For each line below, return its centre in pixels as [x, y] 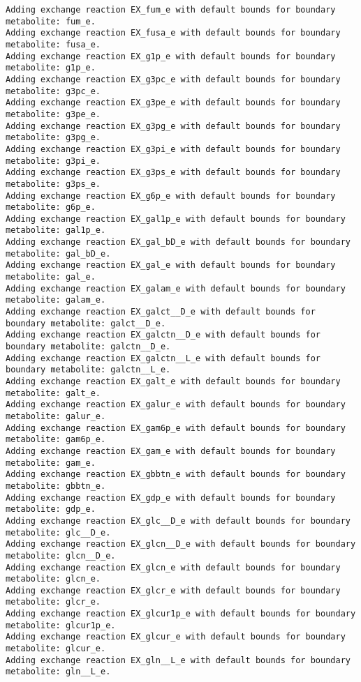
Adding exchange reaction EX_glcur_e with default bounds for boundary [176, 637]
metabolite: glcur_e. [56, 649]
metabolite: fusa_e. [53, 44]
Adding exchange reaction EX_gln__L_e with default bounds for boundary [178, 660]
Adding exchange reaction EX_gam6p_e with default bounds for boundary [176, 428]
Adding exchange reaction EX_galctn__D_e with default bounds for [163, 335]
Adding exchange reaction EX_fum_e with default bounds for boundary [171, 10]
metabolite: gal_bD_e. [58, 253]
